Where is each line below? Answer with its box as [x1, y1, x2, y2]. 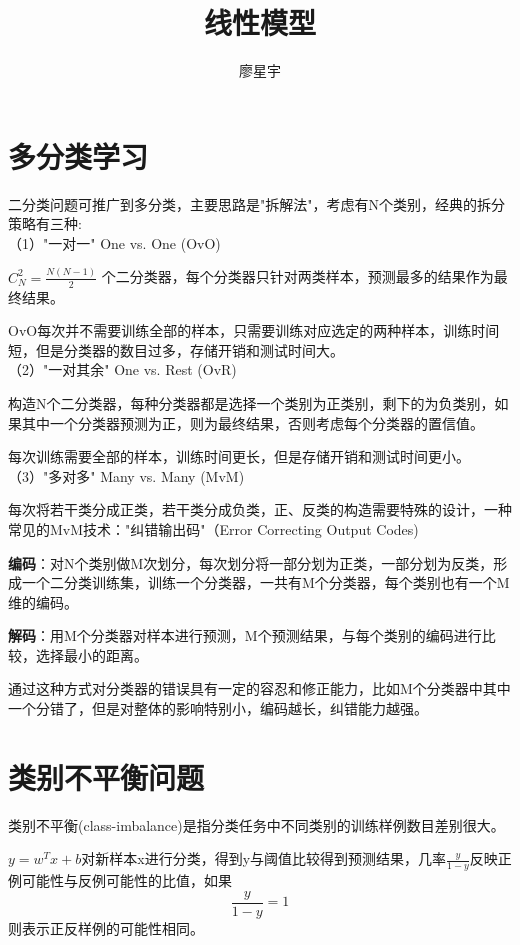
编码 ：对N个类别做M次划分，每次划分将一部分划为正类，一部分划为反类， [8, 552, 494, 573]
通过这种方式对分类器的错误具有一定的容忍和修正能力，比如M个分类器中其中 [8, 678, 511, 699]
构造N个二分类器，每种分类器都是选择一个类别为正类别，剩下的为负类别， [8, 392, 495, 413]
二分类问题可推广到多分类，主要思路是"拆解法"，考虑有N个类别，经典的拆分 [8, 193, 505, 214]
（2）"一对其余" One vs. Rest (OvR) [8, 359, 237, 380]
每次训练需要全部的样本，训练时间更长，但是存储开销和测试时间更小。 [8, 446, 470, 467]
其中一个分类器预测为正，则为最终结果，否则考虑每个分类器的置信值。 [21, 412, 484, 433]
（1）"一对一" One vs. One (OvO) [8, 232, 221, 253]
